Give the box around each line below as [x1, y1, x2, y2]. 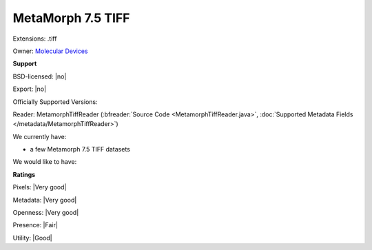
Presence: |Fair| [12, 221, 59, 229]
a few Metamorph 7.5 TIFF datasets [30, 145, 130, 154]
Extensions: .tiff [12, 34, 57, 43]
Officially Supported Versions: [12, 97, 98, 106]
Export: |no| [12, 85, 47, 93]
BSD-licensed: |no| [12, 72, 67, 81]
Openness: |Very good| [12, 209, 79, 217]
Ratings [12, 170, 36, 178]
